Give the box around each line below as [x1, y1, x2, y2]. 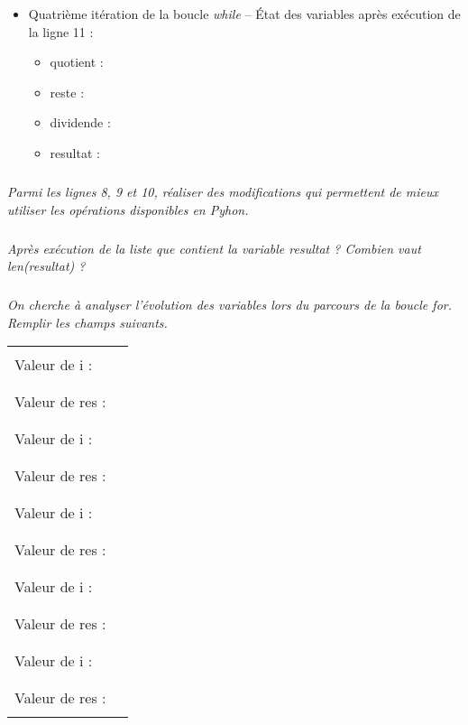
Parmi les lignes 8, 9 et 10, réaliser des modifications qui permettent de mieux [7, 181, 438, 200]
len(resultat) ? [7, 256, 86, 275]
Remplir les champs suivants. [7, 312, 168, 331]
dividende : [50, 113, 111, 132]
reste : [50, 82, 85, 101]
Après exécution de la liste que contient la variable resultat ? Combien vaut [7, 238, 421, 257]
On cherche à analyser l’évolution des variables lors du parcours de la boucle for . [7, 295, 453, 314]
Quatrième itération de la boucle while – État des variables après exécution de [28, 5, 461, 23]
